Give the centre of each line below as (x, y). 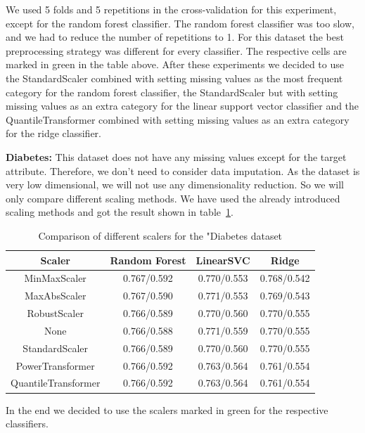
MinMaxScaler (55, 278)
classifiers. (27, 424)
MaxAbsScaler (55, 296)
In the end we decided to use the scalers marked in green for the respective (167, 409)
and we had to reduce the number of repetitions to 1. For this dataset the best (175, 37)
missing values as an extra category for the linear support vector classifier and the (182, 106)
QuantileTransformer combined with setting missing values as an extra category (178, 119)
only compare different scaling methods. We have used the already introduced (173, 198)
